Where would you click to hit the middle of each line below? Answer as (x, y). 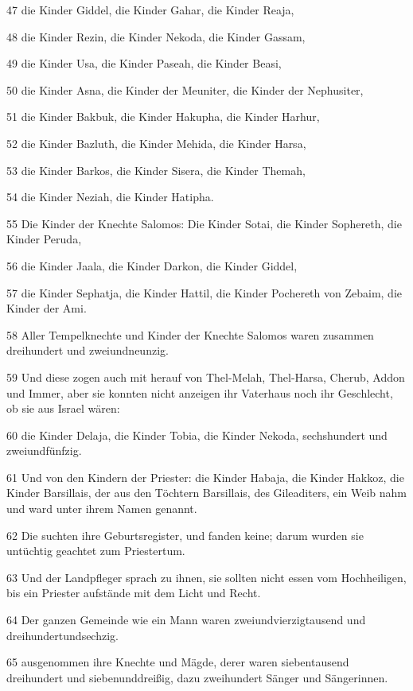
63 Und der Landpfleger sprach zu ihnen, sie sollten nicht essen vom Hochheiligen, (206, 577)
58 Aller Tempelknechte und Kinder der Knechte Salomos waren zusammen (190, 334)
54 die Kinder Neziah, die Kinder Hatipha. (110, 197)
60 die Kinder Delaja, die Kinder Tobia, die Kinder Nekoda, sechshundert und (197, 435)
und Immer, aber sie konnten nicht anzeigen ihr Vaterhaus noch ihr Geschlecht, (200, 392)
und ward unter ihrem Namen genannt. (102, 509)
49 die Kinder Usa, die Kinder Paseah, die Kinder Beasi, (144, 63)
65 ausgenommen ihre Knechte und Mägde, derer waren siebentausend (178, 662)
